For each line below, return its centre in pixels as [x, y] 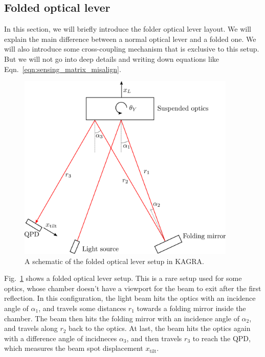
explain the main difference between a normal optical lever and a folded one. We [130, 39]
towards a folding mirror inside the [191, 308]
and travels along [31, 328]
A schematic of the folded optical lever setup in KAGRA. [114, 261]
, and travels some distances [82, 308]
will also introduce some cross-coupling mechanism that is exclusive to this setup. [132, 49]
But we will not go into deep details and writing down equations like [112, 58]
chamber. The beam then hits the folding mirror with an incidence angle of [122, 318]
